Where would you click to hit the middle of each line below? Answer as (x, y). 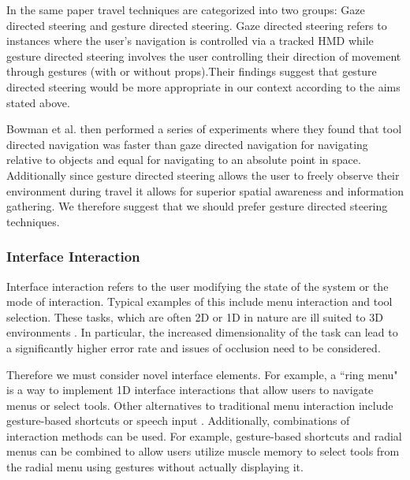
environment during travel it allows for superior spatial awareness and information (205, 190)
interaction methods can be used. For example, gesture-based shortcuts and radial (204, 435)
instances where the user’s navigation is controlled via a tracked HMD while (190, 41)
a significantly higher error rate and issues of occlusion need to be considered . (194, 347)
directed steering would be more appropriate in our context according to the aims (203, 86)
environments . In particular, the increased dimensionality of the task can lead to (202, 332)
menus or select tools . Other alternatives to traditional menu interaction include (200, 405)
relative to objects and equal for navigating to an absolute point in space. (184, 160)
